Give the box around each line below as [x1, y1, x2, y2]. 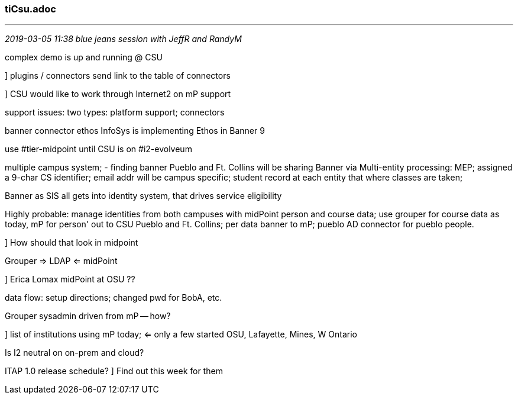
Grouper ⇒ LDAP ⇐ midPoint [5, 256, 118, 266]
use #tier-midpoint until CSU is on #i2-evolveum [5, 144, 192, 155]
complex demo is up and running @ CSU [5, 52, 163, 63]
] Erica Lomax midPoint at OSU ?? [5, 274, 135, 285]
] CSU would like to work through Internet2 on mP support [5, 89, 231, 99]
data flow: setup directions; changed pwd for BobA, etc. [5, 292, 222, 303]
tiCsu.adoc [5, 3, 56, 15]
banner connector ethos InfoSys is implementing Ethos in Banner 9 [5, 126, 265, 136]
